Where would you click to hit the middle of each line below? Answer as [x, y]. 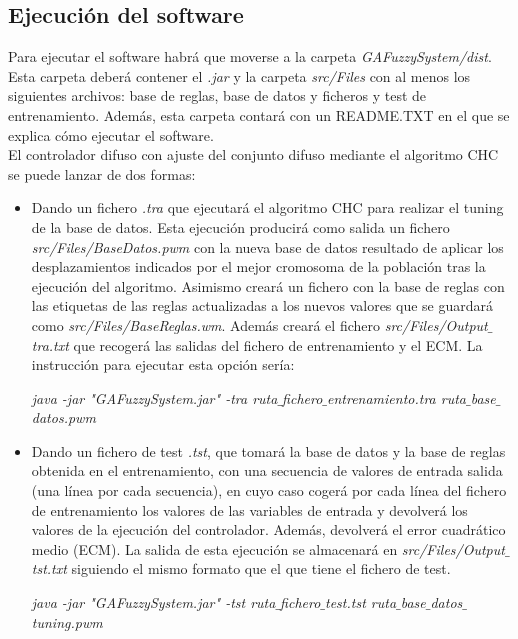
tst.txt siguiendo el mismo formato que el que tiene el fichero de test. [241, 568]
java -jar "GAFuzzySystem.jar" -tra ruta [154, 397]
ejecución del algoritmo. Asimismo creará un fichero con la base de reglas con [268, 285]
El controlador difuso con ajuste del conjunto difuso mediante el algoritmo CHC [253, 154]
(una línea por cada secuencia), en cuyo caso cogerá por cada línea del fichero [269, 490]
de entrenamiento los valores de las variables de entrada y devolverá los [249, 509]
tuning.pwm [67, 621]
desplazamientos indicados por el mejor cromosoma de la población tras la [258, 266]
